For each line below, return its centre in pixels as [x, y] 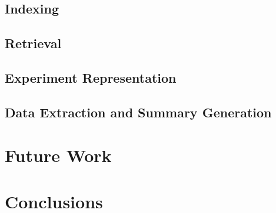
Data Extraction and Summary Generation [138, 112]
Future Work [58, 155]
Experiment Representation [91, 77]
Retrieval [33, 43]
